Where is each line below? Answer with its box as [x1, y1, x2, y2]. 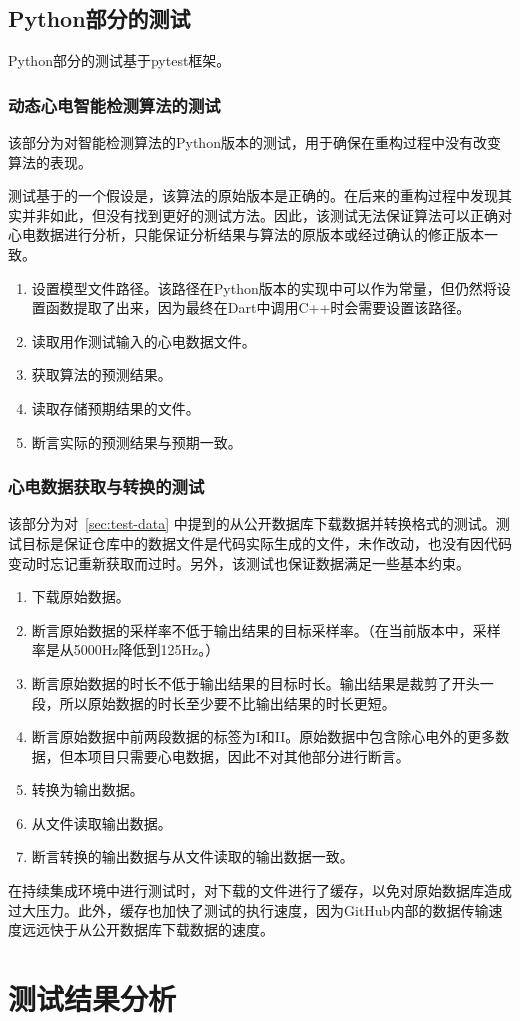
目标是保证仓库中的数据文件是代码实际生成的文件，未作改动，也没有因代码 [21, 532, 512, 553]
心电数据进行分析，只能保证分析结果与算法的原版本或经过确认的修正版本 [8, 224, 484, 245]
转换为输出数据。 [31, 779, 144, 800]
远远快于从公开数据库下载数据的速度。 [21, 919, 274, 940]
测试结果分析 [8, 978, 177, 1019]
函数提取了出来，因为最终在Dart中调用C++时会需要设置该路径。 [45, 297, 471, 318]
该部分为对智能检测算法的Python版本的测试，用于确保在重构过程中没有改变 [8, 132, 501, 153]
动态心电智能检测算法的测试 [8, 92, 221, 117]
